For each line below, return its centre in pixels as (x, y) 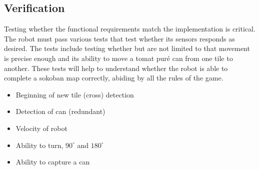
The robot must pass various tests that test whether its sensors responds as (119, 38)
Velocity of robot (41, 128)
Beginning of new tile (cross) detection (75, 94)
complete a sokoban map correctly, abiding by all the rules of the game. (114, 78)
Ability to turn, (39, 145)
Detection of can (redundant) (60, 111)
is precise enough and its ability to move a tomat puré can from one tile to (118, 58)
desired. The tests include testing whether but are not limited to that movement (127, 48)
